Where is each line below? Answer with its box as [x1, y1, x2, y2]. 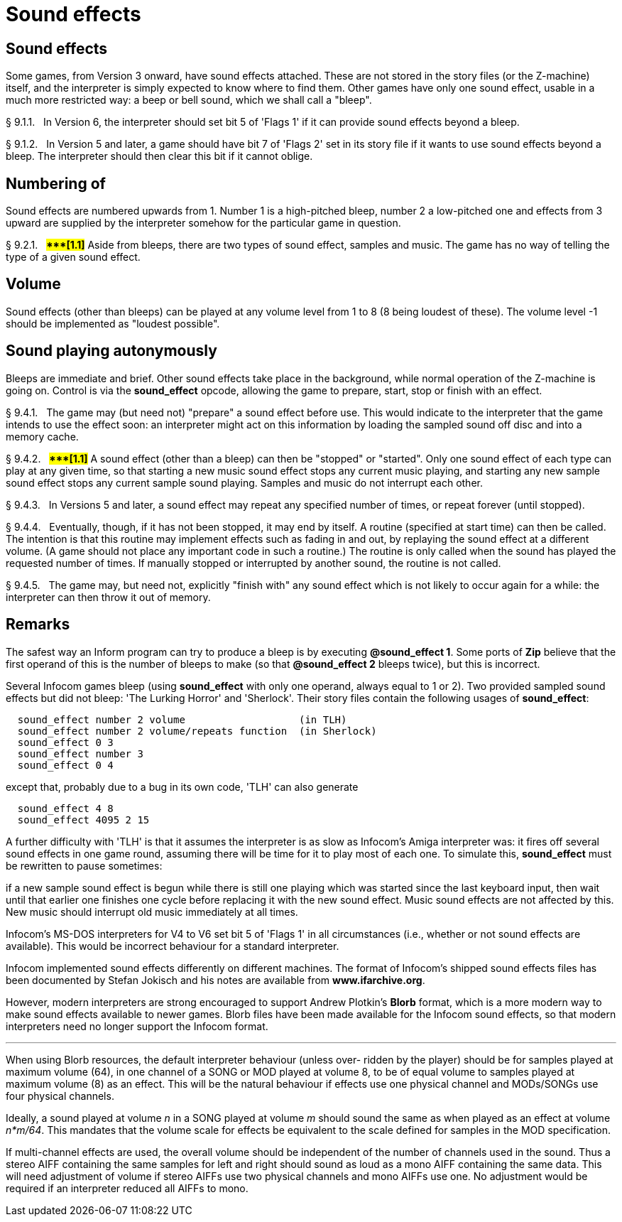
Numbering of [6, 174, 106, 193]
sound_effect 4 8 [17, 802, 114, 814]
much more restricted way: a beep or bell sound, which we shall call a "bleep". [6, 94, 372, 107]
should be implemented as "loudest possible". [6, 317, 220, 330]
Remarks [6, 615, 70, 634]
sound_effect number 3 [17, 747, 143, 759]
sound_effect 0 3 [17, 736, 114, 748]
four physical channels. [6, 1089, 114, 1102]
